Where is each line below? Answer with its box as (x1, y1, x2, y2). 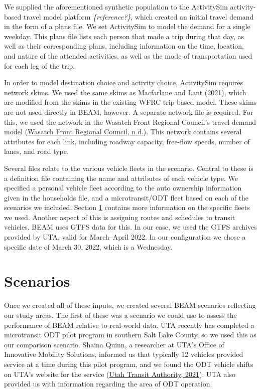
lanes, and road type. (4, 146, 69, 156)
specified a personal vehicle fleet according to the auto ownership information (4, 182, 242, 193)
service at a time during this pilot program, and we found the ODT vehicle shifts (4, 358, 253, 369)
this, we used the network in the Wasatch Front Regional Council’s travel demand (4, 116, 256, 127)
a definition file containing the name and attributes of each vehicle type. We (4, 172, 238, 183)
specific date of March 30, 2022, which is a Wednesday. (4, 241, 173, 252)
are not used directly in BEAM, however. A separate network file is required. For (4, 106, 253, 117)
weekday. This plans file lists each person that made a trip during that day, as (4, 31, 244, 41)
